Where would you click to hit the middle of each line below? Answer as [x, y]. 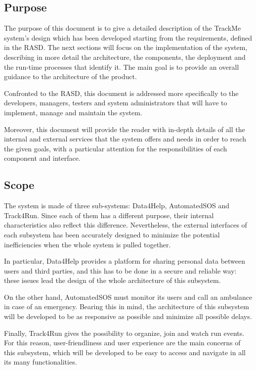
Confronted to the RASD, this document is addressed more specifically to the [121, 93]
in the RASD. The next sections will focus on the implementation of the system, [126, 47]
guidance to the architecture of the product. [70, 76]
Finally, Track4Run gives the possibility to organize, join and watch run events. [124, 333]
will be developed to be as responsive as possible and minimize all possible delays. [128, 316]
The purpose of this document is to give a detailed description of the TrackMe [123, 28]
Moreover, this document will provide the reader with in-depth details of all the [125, 129]
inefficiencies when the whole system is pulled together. [87, 244]
